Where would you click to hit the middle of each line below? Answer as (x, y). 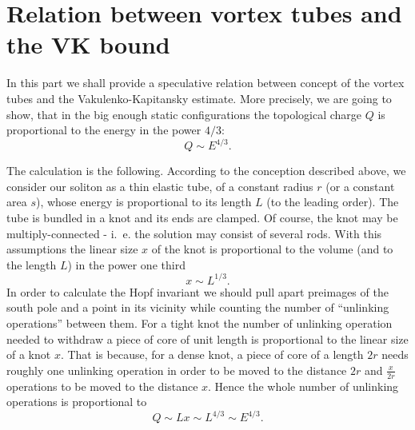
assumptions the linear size (72, 249)
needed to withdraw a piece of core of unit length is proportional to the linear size (207, 338)
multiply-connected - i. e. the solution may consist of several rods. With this (194, 233)
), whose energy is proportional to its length (144, 202)
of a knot (29, 354)
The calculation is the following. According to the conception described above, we (206, 171)
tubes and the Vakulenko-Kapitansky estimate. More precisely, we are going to (199, 98)
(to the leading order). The (333, 202)
